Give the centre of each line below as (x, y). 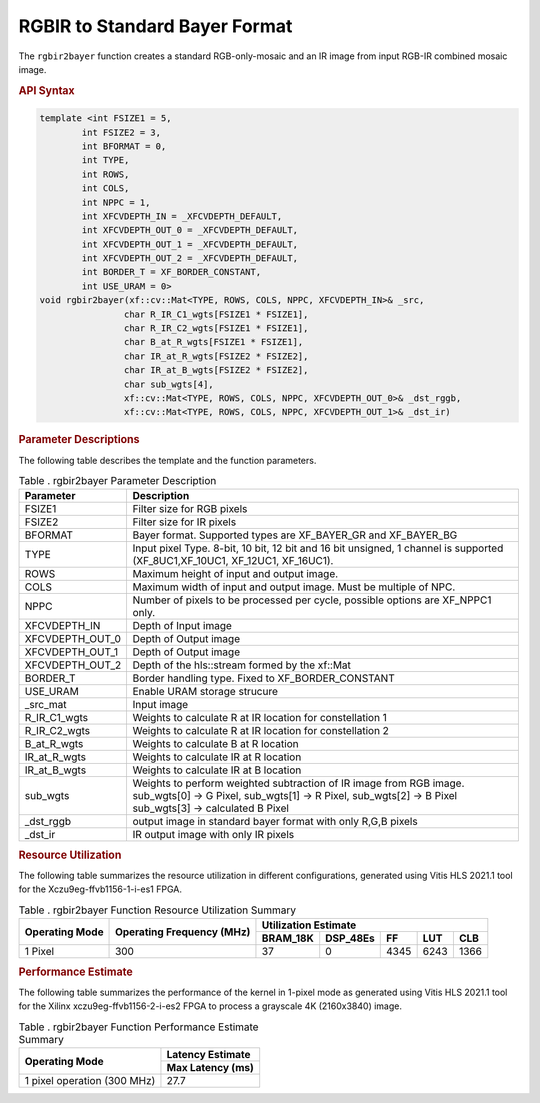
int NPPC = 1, (116, 202)
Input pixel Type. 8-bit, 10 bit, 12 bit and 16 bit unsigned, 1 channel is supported (318, 548)
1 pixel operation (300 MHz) (90, 1081)
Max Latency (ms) (210, 1068)
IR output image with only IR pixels (213, 835)
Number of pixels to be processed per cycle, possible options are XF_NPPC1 (312, 600)
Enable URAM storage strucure (205, 692)
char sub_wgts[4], (168, 384)
